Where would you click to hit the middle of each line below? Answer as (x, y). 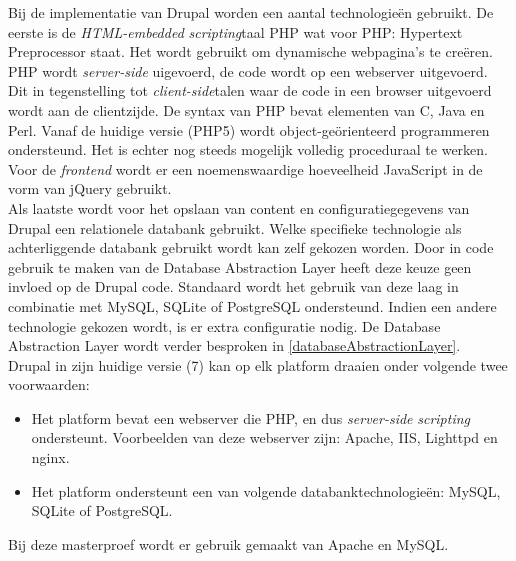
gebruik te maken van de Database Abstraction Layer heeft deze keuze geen (240, 266)
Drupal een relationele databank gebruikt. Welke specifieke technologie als (235, 227)
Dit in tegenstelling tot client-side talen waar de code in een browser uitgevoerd (250, 90)
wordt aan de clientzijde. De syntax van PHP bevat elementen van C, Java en (246, 109)
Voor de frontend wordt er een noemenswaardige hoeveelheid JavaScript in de (245, 168)
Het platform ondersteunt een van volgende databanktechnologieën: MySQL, (266, 490)
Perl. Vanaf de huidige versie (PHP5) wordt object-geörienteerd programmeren (249, 129)
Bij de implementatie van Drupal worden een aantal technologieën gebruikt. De (251, 12)
